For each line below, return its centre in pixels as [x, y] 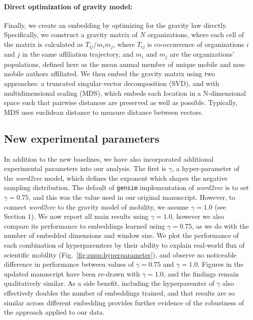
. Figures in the [221, 264]
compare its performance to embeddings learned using [85, 225]
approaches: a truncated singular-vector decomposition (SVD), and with [112, 83]
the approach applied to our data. [54, 312]
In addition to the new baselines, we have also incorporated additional [109, 159]
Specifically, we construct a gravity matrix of [71, 34]
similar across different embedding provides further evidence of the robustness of [124, 302]
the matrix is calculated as [44, 44]
